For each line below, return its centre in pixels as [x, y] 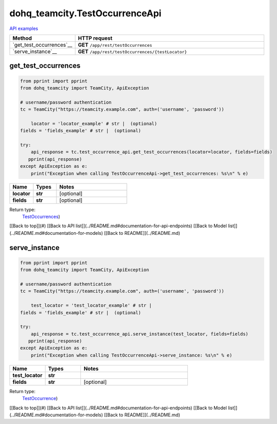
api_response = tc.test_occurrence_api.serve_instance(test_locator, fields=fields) [140, 334]
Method [22, 38]
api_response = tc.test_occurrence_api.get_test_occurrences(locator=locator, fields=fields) [151, 152]
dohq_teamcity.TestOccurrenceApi [85, 13]
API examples [24, 28]
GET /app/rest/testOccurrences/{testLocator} [133, 51]
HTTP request [95, 38]
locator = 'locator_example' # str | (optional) [94, 124]
